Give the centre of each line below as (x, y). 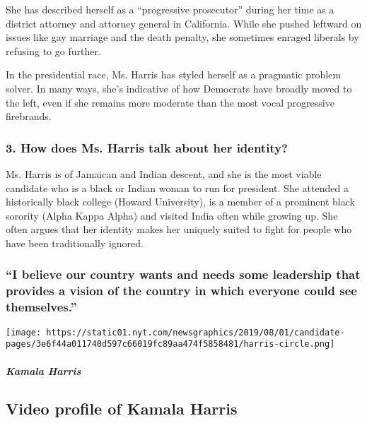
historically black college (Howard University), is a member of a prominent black (180, 202)
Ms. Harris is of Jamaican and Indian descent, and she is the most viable (164, 173)
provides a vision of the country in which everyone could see (181, 291)
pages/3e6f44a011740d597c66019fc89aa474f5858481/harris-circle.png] (170, 344)
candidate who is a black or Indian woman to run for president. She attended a (177, 187)
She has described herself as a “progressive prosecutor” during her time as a (170, 9)
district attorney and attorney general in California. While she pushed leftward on (184, 23)
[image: (24, 332)
